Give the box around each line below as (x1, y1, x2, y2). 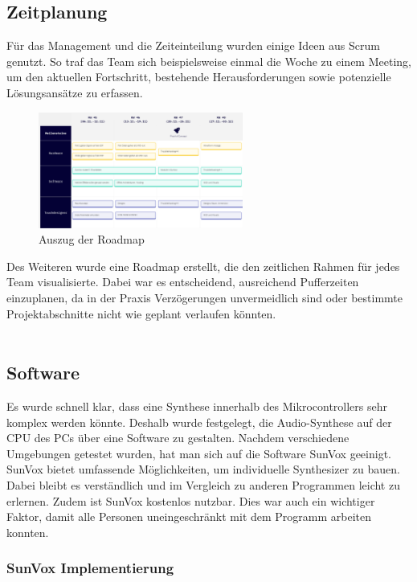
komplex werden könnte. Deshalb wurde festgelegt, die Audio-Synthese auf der (6, 413, 392, 430)
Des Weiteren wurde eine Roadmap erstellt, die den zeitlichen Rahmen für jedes (6, 257, 400, 274)
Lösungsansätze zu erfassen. (6, 84, 143, 100)
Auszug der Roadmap (39, 231, 145, 248)
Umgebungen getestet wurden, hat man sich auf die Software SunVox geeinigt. (6, 445, 391, 461)
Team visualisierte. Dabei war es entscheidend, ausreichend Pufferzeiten (6, 273, 359, 290)
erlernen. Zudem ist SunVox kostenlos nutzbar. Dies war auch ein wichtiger (6, 492, 375, 509)
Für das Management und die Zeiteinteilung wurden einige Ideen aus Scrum (6, 37, 380, 54)
